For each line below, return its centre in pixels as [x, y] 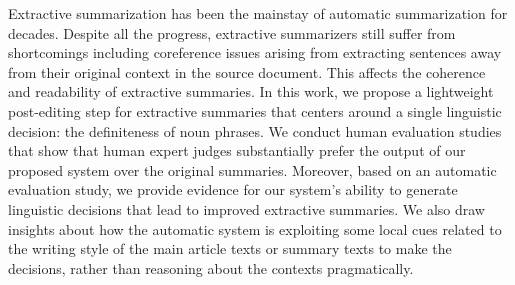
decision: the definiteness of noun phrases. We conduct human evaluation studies [255, 130]
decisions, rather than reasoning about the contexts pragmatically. [211, 267]
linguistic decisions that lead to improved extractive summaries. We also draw [246, 208]
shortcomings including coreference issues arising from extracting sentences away [255, 52]
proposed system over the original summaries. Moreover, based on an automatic [252, 169]
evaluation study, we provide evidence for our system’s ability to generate [233, 189]
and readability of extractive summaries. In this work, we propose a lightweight [251, 91]
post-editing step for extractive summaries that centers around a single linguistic [255, 110]
